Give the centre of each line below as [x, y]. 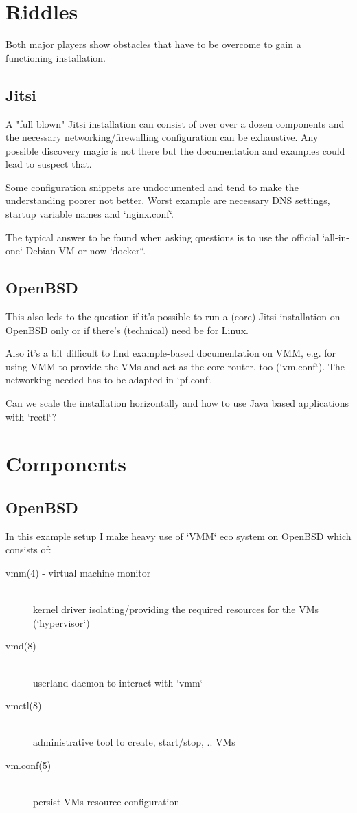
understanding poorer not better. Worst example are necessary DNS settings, [168, 200]
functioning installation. [56, 57]
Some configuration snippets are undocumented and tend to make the [152, 187]
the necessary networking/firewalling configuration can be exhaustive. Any [162, 137]
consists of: [28, 549]
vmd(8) [21, 646]
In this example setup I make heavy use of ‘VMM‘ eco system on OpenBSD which [178, 536]
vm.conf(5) [28, 765]
